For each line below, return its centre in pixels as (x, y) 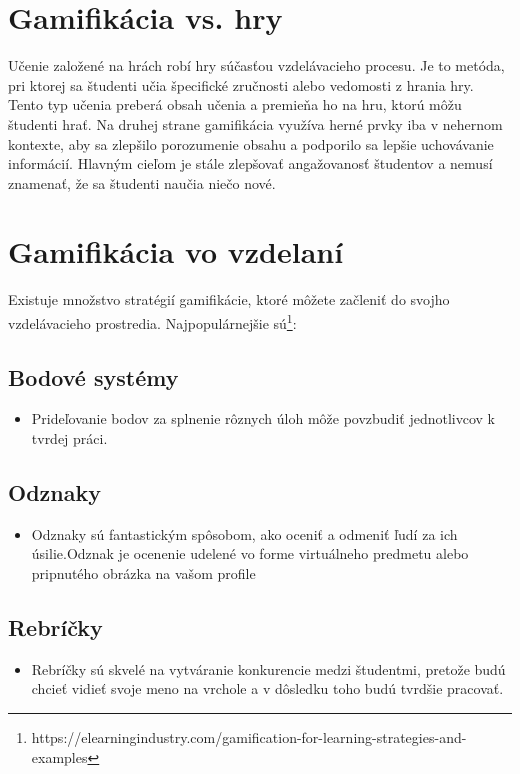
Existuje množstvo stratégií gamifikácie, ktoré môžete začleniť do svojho (229, 299)
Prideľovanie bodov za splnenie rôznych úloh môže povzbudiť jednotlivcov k (263, 418)
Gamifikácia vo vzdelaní (176, 251)
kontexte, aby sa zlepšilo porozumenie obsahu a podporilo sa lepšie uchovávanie (251, 143)
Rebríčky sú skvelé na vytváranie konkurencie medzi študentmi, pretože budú (268, 668)
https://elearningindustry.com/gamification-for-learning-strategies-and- (249, 737)
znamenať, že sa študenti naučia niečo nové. (142, 182)
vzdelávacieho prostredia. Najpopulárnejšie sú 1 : (152, 321)
